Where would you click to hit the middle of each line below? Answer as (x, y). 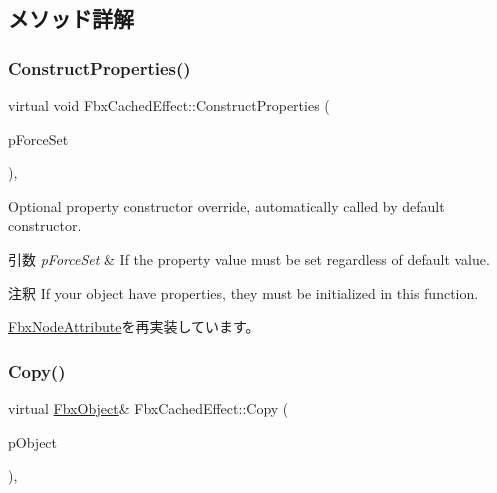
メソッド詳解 (71, 18)
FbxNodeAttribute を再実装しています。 (134, 326)
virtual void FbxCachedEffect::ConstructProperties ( (169, 105)
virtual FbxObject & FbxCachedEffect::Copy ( (148, 407)
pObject (33, 441)
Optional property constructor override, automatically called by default (226, 205)
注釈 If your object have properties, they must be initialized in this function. (243, 292)
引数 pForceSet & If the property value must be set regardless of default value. (249, 258)
